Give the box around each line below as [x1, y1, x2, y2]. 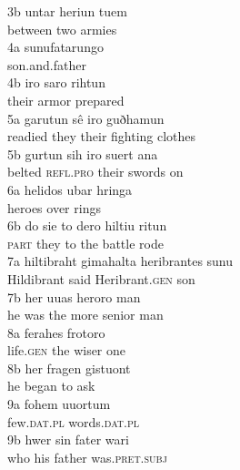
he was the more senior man [7, 305, 164, 324]
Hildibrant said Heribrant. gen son [7, 269, 195, 288]
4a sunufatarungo [7, 37, 104, 56]
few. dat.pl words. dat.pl [7, 412, 139, 431]
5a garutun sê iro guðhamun [7, 108, 165, 128]
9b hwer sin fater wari [7, 430, 129, 449]
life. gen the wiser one [7, 341, 126, 360]
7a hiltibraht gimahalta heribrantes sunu [7, 251, 234, 271]
